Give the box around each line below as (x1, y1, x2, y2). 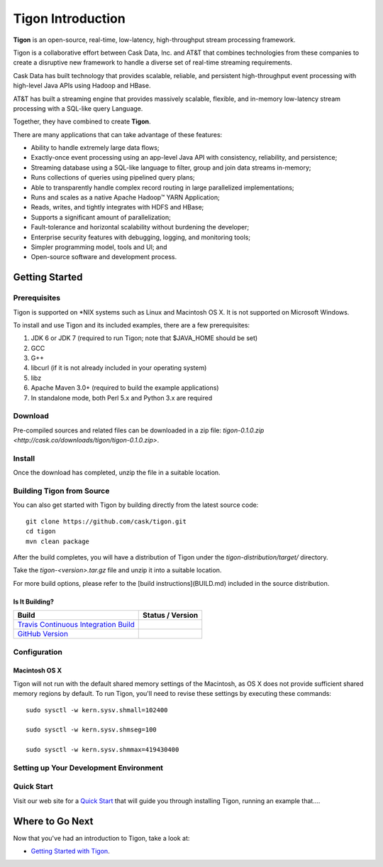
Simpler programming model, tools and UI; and (30, 242, 167, 251)
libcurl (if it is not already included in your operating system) (30, 364, 207, 372)
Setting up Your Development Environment (13, 763, 163, 773)
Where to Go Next (13, 815, 94, 827)
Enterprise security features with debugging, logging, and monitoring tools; (30, 233, 251, 241)
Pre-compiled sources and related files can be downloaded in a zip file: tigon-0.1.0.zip (13, 426, 265, 435)
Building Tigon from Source (13, 486, 110, 496)
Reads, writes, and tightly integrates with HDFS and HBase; (30, 203, 204, 212)
